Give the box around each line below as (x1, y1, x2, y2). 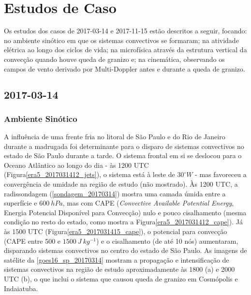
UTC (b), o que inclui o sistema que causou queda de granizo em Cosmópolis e (4, 274, 238, 283)
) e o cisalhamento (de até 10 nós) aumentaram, (96, 236, 238, 246)
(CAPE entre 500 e (4, 236, 61, 246)
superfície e (4, 198, 37, 208)
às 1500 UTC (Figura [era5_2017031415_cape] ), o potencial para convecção (4, 226, 227, 236)
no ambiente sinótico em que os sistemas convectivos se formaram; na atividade (4, 35, 239, 45)
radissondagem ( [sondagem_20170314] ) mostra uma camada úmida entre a (4, 188, 226, 198)
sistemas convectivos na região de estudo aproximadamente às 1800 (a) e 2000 (4, 264, 235, 274)
